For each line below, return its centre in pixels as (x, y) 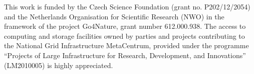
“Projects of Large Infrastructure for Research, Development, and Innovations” (125, 55)
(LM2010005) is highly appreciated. (59, 65)
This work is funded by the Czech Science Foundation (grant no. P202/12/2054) (127, 6)
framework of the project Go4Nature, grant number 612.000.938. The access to (125, 26)
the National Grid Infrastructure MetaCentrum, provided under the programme (126, 45)
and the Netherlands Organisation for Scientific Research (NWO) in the (114, 16)
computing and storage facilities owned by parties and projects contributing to (124, 36)
